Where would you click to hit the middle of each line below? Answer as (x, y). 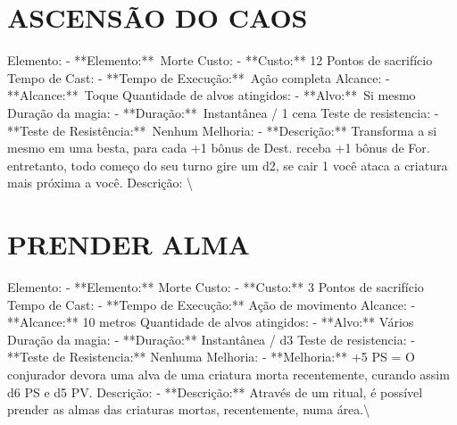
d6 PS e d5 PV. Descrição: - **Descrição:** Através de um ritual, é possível (215, 392)
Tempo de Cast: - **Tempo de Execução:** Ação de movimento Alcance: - (212, 304)
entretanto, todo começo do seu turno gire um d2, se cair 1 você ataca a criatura (228, 165)
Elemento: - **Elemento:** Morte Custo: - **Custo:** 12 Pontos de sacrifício (220, 60)
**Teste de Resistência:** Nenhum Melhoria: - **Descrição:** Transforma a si (222, 130)
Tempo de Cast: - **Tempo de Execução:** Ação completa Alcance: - (199, 77)
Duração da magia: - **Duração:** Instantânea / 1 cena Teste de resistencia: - (223, 112)
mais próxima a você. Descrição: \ (100, 183)
